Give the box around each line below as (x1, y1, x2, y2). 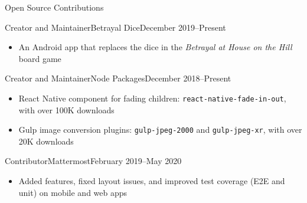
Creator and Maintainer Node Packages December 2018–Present (5, 72, 231, 84)
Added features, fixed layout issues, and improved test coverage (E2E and (18, 175, 285, 187)
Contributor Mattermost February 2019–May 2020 (5, 155, 182, 167)
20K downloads (18, 135, 74, 147)
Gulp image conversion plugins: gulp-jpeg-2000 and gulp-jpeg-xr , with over (18, 123, 302, 136)
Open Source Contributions (5, 1, 104, 13)
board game (18, 52, 61, 64)
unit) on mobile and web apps (18, 186, 128, 198)
